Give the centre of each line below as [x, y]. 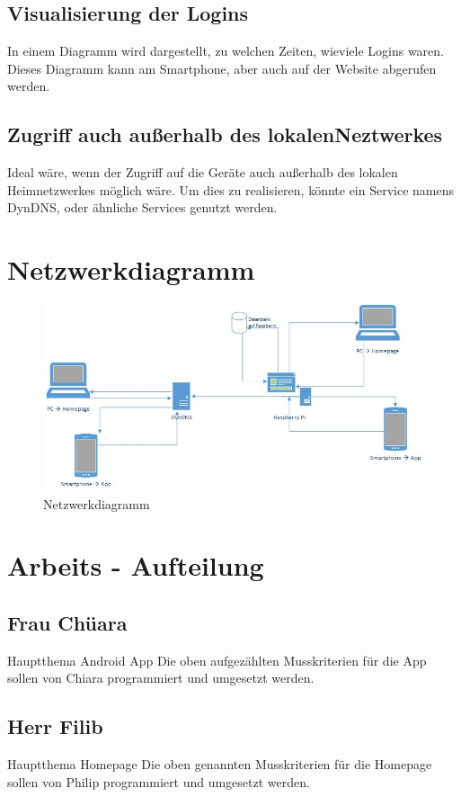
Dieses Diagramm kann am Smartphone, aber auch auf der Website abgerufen [222, 68]
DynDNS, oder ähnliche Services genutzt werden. [142, 207]
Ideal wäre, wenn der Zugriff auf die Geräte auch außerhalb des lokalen [203, 172]
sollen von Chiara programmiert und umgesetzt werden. [161, 678]
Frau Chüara [67, 622]
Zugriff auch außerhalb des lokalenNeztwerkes [225, 134]
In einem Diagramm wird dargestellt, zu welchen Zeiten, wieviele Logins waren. [226, 51]
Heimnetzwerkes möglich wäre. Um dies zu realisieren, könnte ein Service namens [231, 189]
